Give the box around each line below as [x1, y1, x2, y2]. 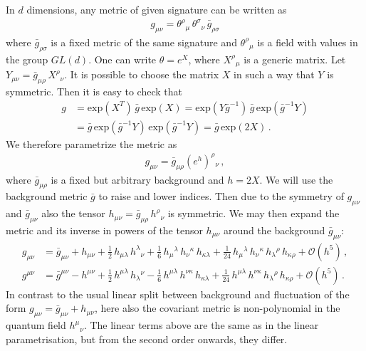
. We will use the [259, 172, 333, 187]
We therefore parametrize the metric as [6, 136, 177, 151]
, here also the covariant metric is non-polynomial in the [94, 300, 340, 315]
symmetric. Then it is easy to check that [6, 83, 182, 98]
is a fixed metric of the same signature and [51, 34, 237, 49]
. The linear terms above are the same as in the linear [83, 318, 319, 332]
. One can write [88, 51, 157, 66]
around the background [223, 222, 325, 237]
